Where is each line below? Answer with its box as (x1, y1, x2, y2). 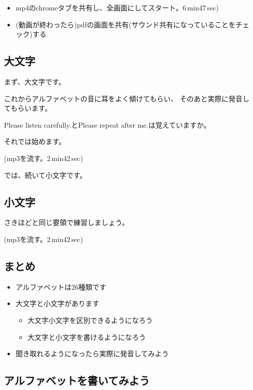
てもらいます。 (4, 103, 52, 113)
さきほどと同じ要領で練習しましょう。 (4, 217, 129, 228)
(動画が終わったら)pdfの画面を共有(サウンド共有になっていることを (15, 19, 236, 29)
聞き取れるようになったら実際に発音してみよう (15, 348, 169, 359)
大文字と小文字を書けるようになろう (27, 331, 146, 342)
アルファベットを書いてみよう (4, 373, 150, 388)
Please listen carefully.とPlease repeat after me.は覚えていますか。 (4, 119, 211, 130)
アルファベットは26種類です (15, 281, 106, 292)
